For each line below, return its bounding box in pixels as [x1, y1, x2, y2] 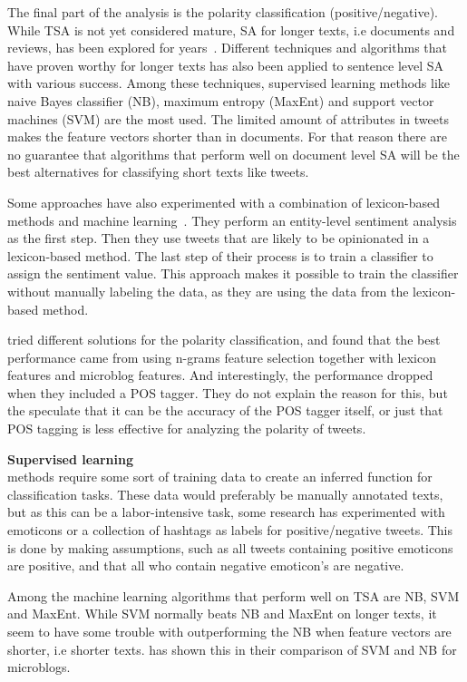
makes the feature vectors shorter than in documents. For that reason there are [7, 127, 448, 146]
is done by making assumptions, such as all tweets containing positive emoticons [7, 538, 453, 557]
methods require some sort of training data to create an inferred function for [7, 467, 433, 486]
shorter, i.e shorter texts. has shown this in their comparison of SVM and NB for [7, 639, 457, 658]
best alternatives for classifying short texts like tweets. [7, 162, 309, 181]
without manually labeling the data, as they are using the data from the [7, 281, 409, 300]
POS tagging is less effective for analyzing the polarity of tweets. [7, 419, 366, 438]
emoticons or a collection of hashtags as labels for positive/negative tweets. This [7, 521, 453, 540]
